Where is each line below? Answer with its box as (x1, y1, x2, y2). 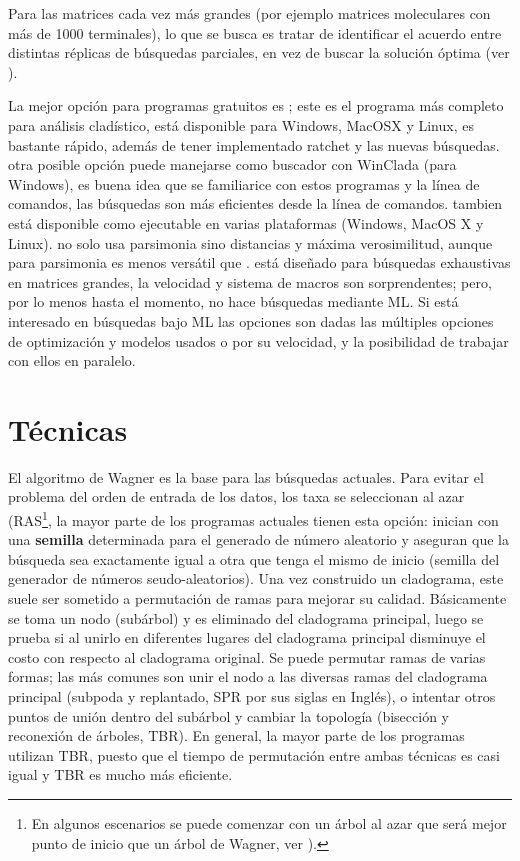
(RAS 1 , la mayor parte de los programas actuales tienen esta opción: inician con (8, 507, 499, 530)
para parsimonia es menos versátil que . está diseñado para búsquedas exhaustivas (8, 252, 511, 273)
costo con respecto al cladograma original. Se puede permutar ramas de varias (8, 646, 486, 667)
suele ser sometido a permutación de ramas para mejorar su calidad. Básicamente (8, 588, 507, 609)
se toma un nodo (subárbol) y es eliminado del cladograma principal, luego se (8, 607, 484, 628)
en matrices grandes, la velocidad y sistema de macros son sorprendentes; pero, (8, 271, 492, 292)
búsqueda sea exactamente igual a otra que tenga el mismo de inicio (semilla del (8, 548, 500, 569)
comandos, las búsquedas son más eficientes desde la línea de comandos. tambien (8, 193, 503, 214)
